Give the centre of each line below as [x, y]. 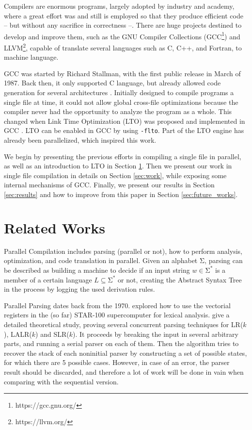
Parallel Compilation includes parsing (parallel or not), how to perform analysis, [123, 251]
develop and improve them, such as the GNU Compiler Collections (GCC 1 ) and [122, 35]
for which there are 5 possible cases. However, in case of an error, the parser [117, 362]
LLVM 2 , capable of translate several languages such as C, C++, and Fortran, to [123, 47]
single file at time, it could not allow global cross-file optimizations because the [121, 102]
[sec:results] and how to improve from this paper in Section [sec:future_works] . [121, 194]
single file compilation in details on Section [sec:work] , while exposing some [115, 175]
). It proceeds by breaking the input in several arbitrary [155, 334]
